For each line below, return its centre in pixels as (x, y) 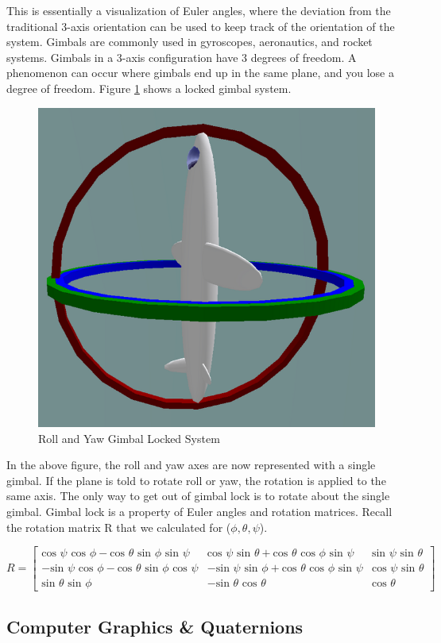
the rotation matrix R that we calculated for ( (119, 527)
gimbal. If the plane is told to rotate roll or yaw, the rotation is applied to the (196, 480)
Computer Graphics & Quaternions (155, 626)
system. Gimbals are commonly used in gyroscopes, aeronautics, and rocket (190, 42)
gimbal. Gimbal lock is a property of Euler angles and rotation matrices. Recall (199, 512)
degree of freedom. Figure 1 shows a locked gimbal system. (149, 88)
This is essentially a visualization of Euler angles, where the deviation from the (199, 10)
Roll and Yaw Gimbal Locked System (129, 438)
